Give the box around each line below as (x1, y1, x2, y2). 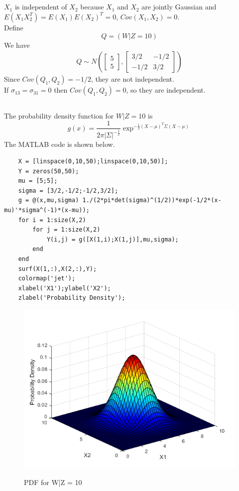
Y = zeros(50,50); (18, 167, 79, 175)
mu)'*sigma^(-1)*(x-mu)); (4, 207, 90, 214)
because (80, 1, 104, 12)
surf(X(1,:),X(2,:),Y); (18, 265, 97, 272)
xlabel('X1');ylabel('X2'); (18, 284, 111, 292)
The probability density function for (4, 110, 114, 121)
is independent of (14, 1, 67, 12)
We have (4, 39, 30, 50)
